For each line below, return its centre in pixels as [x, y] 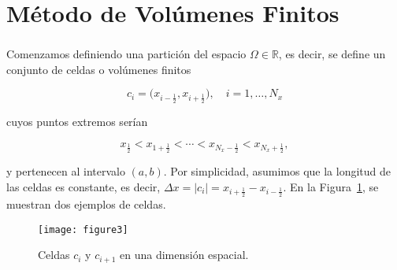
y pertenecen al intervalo [66, 170]
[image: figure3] [83, 229]
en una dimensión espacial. [184, 255]
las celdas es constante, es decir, [83, 186]
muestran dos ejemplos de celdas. [86, 203]
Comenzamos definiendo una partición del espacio [126, 54]
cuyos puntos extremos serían [77, 121]
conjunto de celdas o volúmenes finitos [99, 69]
